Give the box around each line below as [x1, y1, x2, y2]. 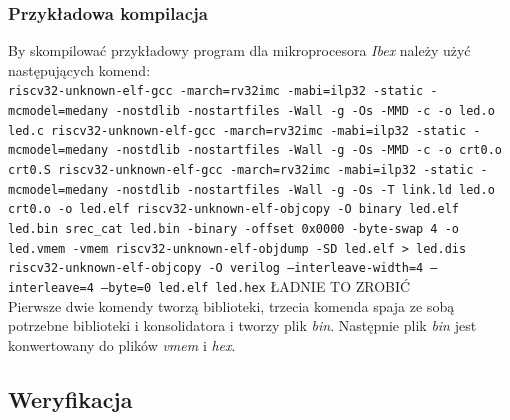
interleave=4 [8, 280, 94, 295]
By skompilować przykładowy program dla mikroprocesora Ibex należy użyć [8, 40, 471, 61]
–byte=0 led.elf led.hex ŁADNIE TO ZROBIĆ [101, 275, 411, 296]
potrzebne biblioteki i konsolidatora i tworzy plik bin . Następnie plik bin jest [8, 315, 477, 336]
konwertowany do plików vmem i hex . [8, 334, 236, 355]
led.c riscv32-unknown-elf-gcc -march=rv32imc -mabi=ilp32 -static [8, 123, 467, 138]
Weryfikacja [8, 383, 133, 414]
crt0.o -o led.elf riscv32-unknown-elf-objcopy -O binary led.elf [8, 202, 460, 217]
